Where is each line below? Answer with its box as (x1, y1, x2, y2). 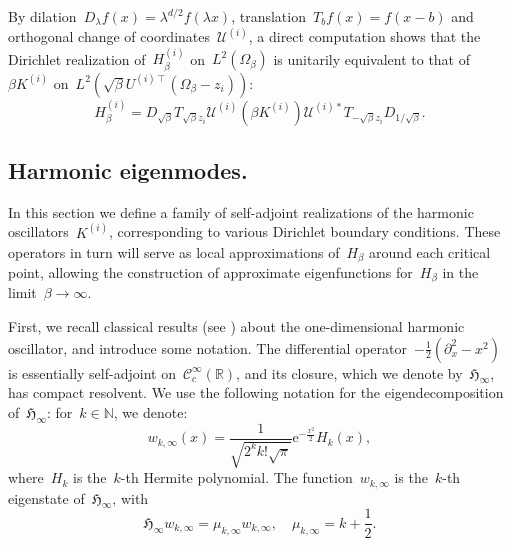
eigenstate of (8, 487, 85, 508)
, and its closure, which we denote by (236, 362, 463, 383)
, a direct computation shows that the (248, 26, 481, 47)
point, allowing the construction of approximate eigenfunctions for (8, 261, 413, 282)
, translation (231, 6, 306, 26)
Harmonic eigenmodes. (8, 155, 248, 186)
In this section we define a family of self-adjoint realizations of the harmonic (8, 201, 474, 222)
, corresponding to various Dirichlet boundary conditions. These (109, 221, 501, 242)
